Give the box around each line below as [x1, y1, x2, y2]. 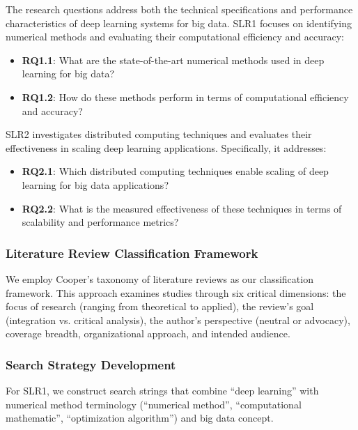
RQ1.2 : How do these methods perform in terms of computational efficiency [22, 89, 349, 104]
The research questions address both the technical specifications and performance [6, 2, 353, 16]
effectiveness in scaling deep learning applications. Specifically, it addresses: [6, 140, 327, 155]
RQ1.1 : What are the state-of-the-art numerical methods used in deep [22, 52, 325, 67]
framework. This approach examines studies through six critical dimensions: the [6, 285, 346, 300]
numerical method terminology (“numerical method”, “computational [6, 397, 302, 411]
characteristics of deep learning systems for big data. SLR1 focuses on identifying [6, 15, 352, 30]
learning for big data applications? [22, 177, 169, 192]
